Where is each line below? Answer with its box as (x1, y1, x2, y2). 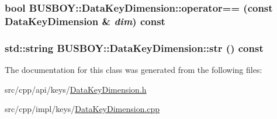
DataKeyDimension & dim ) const (5, 13, 165, 28)
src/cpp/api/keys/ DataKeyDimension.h (5, 83, 147, 95)
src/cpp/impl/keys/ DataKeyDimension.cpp (5, 103, 160, 115)
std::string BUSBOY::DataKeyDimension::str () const (5, 40, 264, 55)
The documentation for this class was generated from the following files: (5, 63, 262, 75)
